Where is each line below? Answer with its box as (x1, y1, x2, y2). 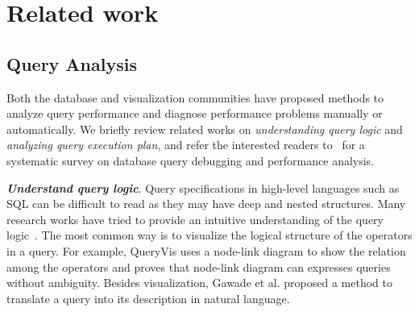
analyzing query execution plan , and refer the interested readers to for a (6, 136, 365, 153)
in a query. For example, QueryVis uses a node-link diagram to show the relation (6, 242, 406, 259)
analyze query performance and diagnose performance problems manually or (6, 105, 383, 122)
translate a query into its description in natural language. (6, 289, 290, 306)
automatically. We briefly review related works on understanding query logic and (6, 120, 403, 137)
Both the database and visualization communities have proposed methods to (6, 89, 384, 106)
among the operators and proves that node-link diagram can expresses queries (6, 258, 391, 275)
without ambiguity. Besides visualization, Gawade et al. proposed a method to (6, 274, 392, 291)
